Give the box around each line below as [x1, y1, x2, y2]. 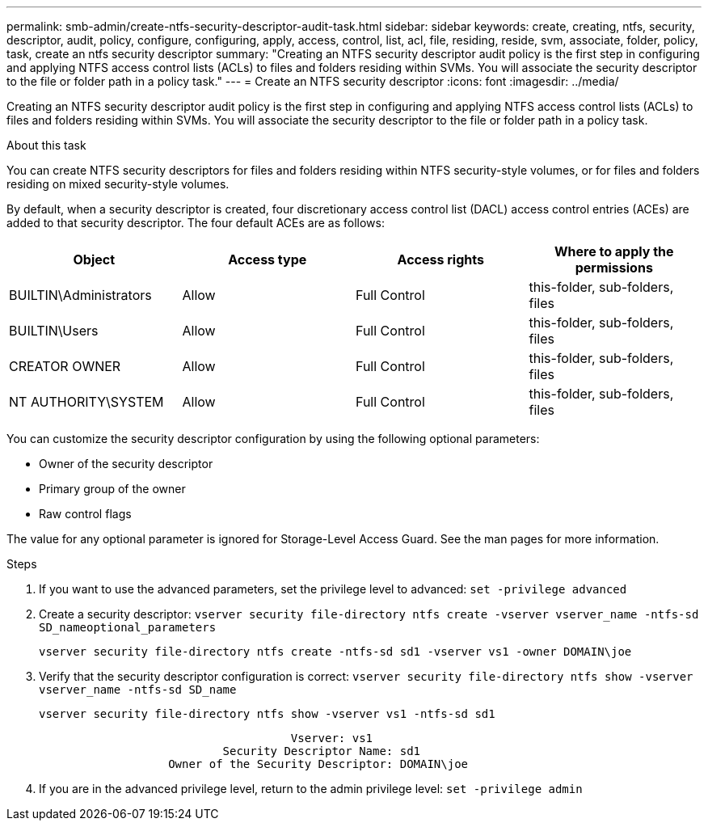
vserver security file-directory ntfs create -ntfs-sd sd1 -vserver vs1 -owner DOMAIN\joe [39, 645, 632, 658]
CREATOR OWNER [9, 358, 121, 374]
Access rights [397, 251, 484, 268]
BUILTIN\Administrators [9, 287, 152, 303]
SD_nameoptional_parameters [39, 621, 217, 634]
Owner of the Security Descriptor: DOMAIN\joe [168, 757, 469, 770]
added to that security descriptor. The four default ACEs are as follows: [6, 216, 385, 230]
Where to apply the [554, 243, 674, 259]
